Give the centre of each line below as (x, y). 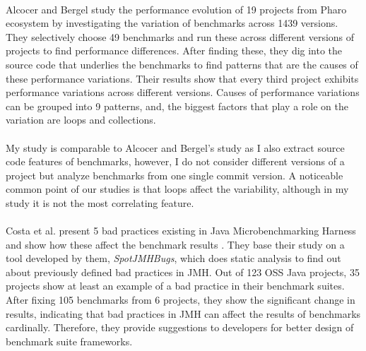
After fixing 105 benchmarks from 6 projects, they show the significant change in (181, 300)
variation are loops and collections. (81, 120)
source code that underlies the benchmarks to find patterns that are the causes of (182, 64)
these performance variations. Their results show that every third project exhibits (182, 78)
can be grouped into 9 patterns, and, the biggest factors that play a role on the (177, 106)
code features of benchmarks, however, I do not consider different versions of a (175, 161)
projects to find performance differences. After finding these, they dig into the (174, 50)
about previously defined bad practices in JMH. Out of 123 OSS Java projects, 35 (183, 272)
